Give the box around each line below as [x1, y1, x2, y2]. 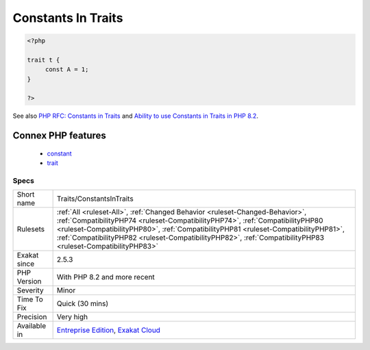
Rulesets [16, 225, 45, 234]
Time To [16, 295, 44, 304]
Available [16, 321, 47, 331]
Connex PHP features [12, 130, 106, 142]
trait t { [27, 55, 60, 64]
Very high [56, 312, 88, 322]
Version [16, 277, 42, 286]
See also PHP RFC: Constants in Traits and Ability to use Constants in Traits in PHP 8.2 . [12, 112, 258, 120]
